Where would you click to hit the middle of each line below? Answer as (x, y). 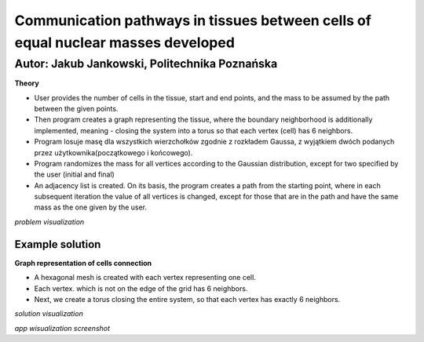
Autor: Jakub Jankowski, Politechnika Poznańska (146, 64)
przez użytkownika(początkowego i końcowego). (113, 152)
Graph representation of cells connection (83, 263)
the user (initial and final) (75, 175)
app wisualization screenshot (62, 328)
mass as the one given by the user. (91, 207)
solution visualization (49, 314)
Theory (27, 83)
